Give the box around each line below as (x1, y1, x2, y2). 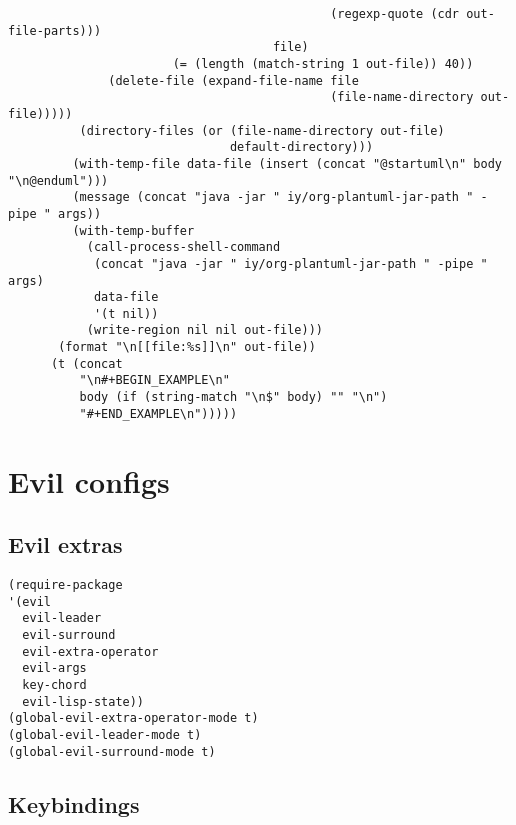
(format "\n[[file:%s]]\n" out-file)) (58, 340, 316, 355)
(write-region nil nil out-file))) (86, 323, 323, 338)
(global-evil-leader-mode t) (8, 727, 202, 742)
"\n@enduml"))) (8, 173, 109, 188)
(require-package (8, 577, 123, 592)
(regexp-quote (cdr (330, 7, 460, 21)
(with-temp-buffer (72, 223, 195, 238)
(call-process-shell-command (86, 240, 281, 255)
